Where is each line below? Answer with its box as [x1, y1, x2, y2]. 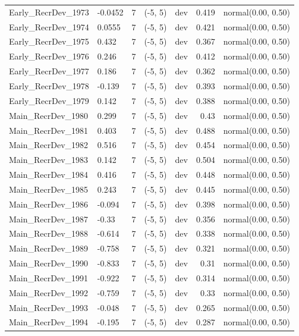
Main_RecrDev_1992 [9, 286, 89, 299]
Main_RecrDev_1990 [9, 257, 89, 269]
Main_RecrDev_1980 [9, 109, 89, 121]
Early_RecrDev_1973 [9, 5, 89, 18]
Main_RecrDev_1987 [9, 212, 89, 225]
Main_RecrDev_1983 [9, 153, 89, 166]
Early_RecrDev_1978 [9, 79, 89, 92]
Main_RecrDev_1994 [9, 316, 89, 328]
